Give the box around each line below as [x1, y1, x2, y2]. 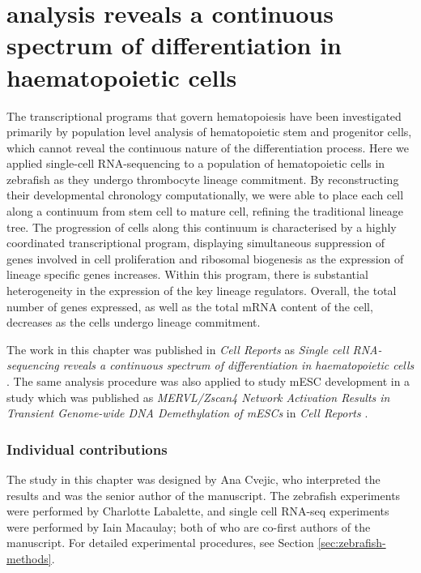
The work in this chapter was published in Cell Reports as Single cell [6, 340, 349, 357]
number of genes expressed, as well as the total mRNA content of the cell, [6, 297, 373, 314]
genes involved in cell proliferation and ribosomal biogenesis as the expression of [6, 250, 404, 267]
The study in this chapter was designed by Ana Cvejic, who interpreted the [6, 471, 381, 487]
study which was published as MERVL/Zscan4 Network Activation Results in [6, 388, 390, 405]
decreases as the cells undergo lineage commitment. [6, 314, 261, 331]
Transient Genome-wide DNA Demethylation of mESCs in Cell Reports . [6, 404, 368, 421]
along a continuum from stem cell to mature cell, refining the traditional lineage [6, 203, 403, 220]
